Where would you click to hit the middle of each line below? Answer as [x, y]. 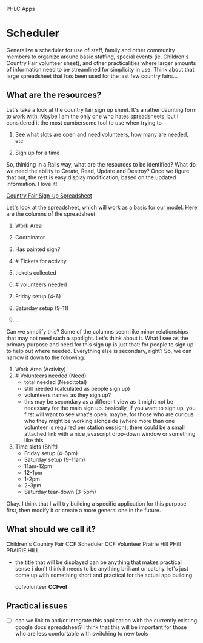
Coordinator [30, 237]
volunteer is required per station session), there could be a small [104, 427]
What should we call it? [51, 529]
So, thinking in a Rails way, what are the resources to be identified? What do [101, 164]
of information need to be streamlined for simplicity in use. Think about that [100, 69]
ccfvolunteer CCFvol [41, 586]
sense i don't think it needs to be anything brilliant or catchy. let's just [102, 568]
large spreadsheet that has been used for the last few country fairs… [92, 76]
